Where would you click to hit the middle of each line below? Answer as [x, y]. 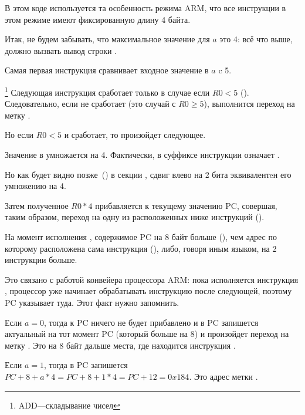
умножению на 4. [35, 186]
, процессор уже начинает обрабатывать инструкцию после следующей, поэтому [148, 291]
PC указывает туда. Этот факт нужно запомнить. [92, 302]
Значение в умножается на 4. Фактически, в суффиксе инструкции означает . [142, 154]
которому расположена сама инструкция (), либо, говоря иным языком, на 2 [141, 248]
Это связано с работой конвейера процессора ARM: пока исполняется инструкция [152, 279]
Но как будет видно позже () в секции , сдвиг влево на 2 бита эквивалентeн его [148, 174]
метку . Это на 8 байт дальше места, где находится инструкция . [120, 345]
